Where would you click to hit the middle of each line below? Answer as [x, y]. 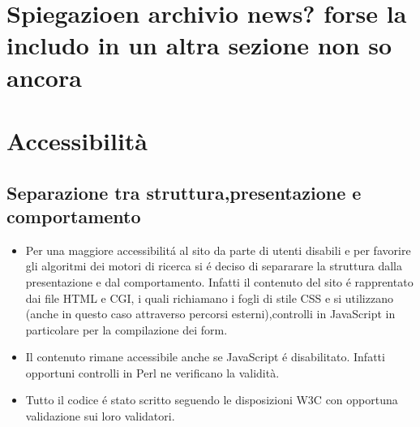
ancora [44, 77]
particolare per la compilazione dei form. [126, 329]
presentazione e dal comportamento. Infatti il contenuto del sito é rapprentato [219, 281]
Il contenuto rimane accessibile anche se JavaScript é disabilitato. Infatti [205, 357]
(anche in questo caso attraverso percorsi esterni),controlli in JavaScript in [210, 314]
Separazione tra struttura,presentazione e [184, 192]
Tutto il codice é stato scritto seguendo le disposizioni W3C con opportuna [212, 400]
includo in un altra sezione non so [199, 45]
